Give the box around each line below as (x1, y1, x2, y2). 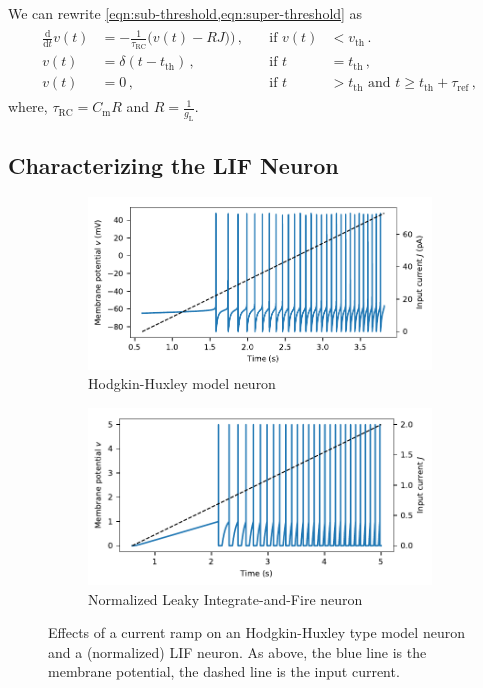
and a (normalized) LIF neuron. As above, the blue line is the (48, 641, 427, 662)
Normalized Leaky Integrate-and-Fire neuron (88, 588, 363, 609)
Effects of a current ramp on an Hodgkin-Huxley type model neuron (48, 622, 465, 643)
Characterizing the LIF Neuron (8, 149, 339, 180)
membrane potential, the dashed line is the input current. (48, 661, 400, 682)
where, (8, 96, 48, 117)
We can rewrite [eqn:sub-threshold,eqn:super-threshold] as (8, 3, 363, 23)
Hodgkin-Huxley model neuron (88, 373, 276, 394)
